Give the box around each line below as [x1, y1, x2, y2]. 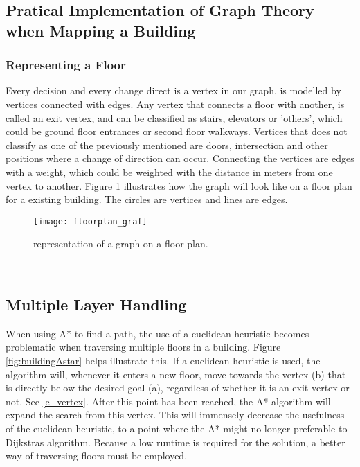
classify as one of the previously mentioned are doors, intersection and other [6, 137, 328, 152]
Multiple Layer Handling [6, 293, 187, 315]
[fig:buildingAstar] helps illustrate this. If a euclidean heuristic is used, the [6, 353, 321, 367]
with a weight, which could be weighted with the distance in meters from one [6, 164, 333, 179]
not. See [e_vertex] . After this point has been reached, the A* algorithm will [6, 394, 331, 408]
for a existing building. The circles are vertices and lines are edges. [6, 192, 288, 206]
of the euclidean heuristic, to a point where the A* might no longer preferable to [6, 421, 348, 435]
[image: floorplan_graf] [33, 216, 147, 227]
